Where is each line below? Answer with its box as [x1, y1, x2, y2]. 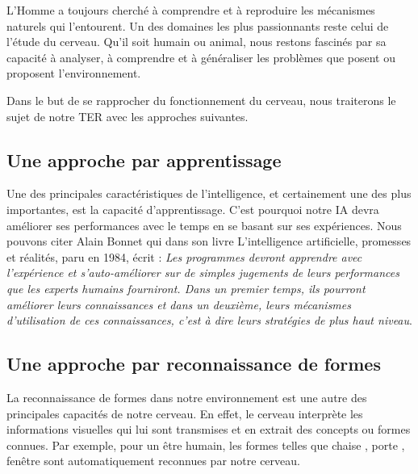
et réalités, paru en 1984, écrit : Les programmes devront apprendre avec [6, 248, 362, 265]
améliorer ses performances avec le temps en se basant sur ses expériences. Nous [6, 216, 402, 233]
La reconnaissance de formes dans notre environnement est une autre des [6, 388, 367, 405]
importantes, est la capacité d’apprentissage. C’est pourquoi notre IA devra [6, 200, 379, 217]
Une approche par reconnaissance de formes [6, 351, 381, 376]
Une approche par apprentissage [6, 147, 282, 172]
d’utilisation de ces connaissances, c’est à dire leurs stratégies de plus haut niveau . [6, 312, 412, 329]
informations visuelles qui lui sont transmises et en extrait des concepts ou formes [6, 421, 411, 438]
